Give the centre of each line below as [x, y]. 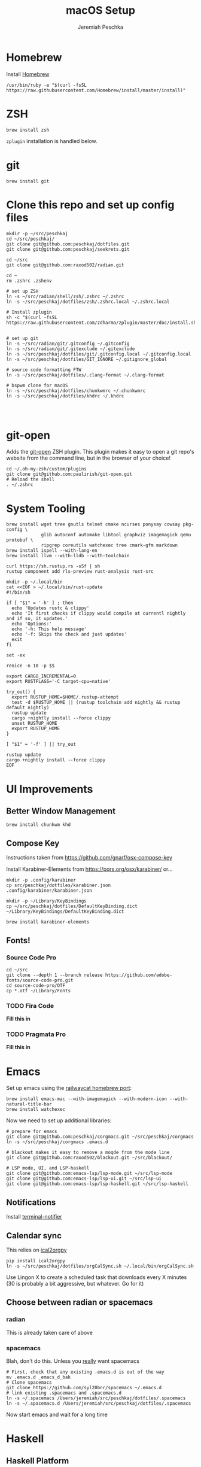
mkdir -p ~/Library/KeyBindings [46, 901]
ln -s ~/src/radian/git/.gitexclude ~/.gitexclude [71, 349]
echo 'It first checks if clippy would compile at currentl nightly [99, 613]
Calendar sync [34, 1236]
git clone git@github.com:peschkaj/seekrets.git [68, 249]
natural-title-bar [29, 1104]
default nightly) [28, 708]
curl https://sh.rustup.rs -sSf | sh [53, 566]
